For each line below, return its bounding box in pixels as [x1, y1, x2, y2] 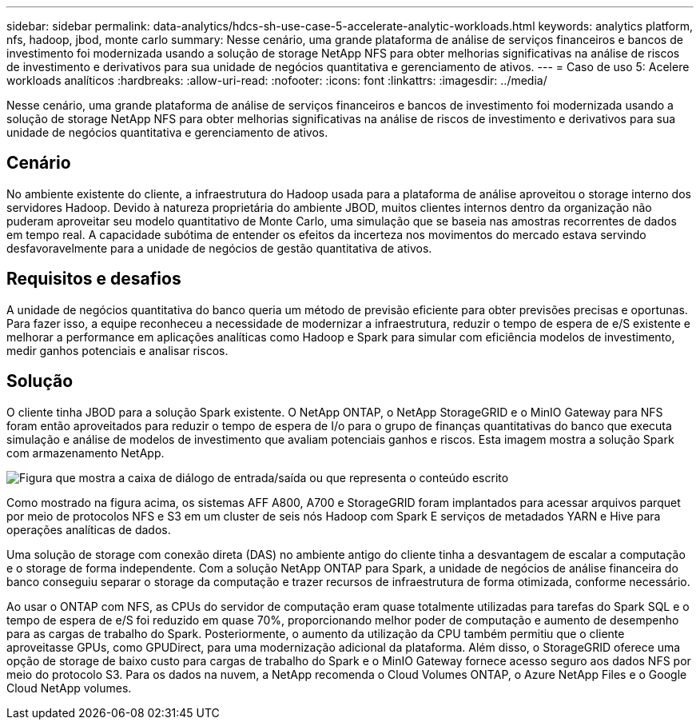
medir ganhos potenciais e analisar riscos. [6, 343, 229, 357]
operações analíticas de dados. [6, 522, 171, 537]
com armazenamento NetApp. [6, 445, 165, 460]
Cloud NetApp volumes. [6, 680, 132, 695]
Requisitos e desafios [6, 269, 181, 289]
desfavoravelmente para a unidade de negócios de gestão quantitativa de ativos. [6, 241, 432, 255]
